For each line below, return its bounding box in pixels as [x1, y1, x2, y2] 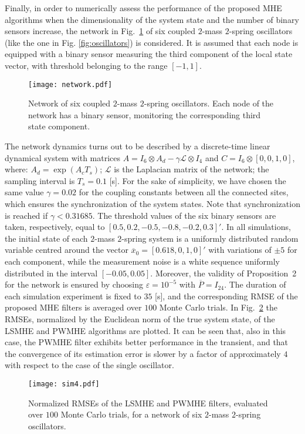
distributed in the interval [5, 266, 98, 279]
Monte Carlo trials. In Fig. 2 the [159, 301, 277, 313]
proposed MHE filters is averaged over [5, 301, 142, 313]
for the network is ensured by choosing [5, 278, 144, 291]
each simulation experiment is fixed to [5, 289, 141, 302]
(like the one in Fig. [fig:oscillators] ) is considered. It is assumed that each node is [5, 36, 299, 48]
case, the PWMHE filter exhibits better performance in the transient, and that [5, 336, 289, 348]
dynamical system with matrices [5, 151, 121, 163]
